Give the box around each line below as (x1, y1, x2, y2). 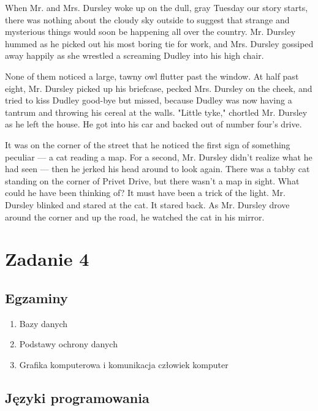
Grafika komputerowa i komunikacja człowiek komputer (19, 358, 229, 371)
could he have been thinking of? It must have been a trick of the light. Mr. (5, 186, 286, 199)
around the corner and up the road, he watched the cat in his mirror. (5, 210, 265, 223)
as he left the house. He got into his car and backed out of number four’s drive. (5, 118, 302, 130)
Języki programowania (5, 388, 150, 407)
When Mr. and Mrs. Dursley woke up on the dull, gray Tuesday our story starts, (5, 1, 308, 13)
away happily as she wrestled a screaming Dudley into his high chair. (5, 49, 264, 62)
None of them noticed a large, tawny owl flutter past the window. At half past (5, 69, 299, 82)
